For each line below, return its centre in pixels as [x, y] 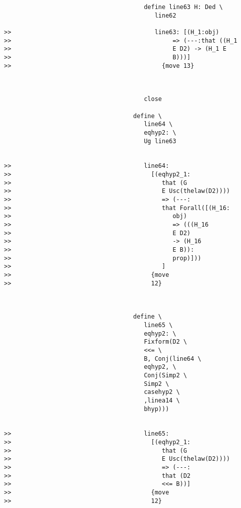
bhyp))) [157, 409]
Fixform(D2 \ [166, 342]
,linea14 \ [162, 400]
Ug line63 [160, 141]
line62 [165, 15]
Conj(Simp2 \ [166, 375]
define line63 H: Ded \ [183, 7]
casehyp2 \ [162, 392]
